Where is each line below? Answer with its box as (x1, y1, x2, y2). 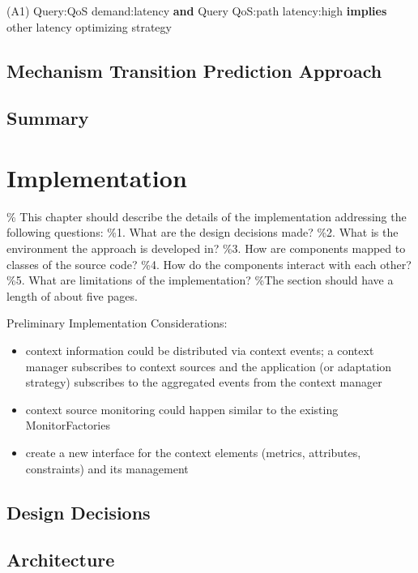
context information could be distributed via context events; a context (25, 342, 374, 359)
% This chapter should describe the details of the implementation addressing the (6, 207, 407, 224)
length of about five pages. (6, 287, 138, 304)
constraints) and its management (25, 460, 189, 477)
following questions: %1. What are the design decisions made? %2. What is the (6, 224, 399, 241)
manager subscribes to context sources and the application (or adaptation (25, 357, 392, 374)
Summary (6, 105, 89, 130)
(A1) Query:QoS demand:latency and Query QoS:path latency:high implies (6, 2, 387, 19)
